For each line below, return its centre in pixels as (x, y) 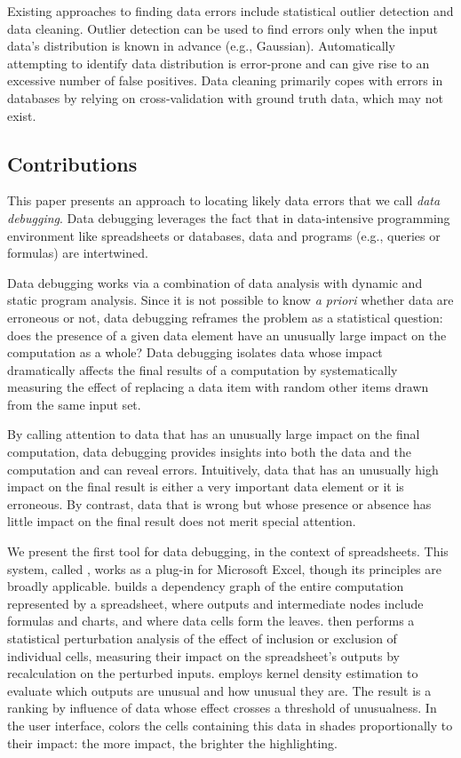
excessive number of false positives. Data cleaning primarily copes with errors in (225, 80)
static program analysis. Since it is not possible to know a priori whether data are (230, 300)
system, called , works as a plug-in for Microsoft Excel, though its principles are (224, 568)
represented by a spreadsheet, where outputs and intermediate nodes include (215, 603)
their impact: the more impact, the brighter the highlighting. (172, 742)
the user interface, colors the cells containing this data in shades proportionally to (230, 725)
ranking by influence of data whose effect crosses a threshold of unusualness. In (222, 708)
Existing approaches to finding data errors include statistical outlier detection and (230, 11)
